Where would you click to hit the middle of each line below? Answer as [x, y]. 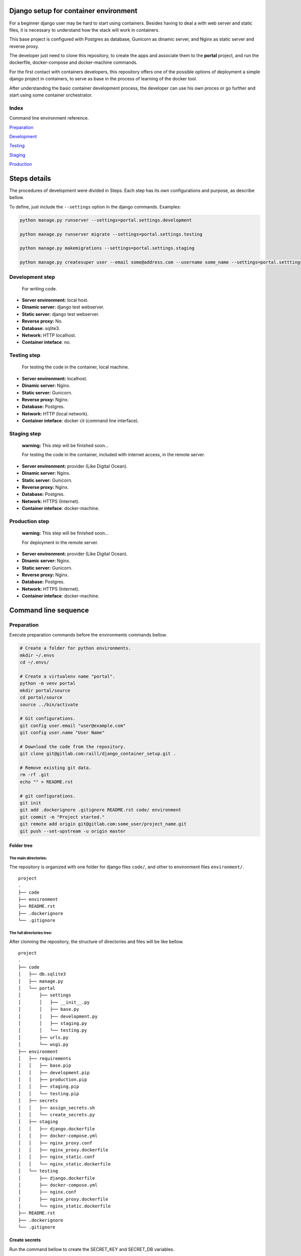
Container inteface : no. [46, 342]
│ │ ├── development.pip [54, 1072]
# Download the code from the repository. [73, 747]
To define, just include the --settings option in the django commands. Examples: [95, 206]
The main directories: [28, 858]
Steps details [30, 178]
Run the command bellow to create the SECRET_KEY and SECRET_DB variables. [92, 1249]
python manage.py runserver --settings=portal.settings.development [106, 220]
